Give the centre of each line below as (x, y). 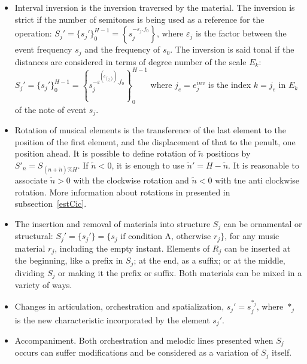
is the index (230, 85)
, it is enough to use (148, 165)
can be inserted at (257, 248)
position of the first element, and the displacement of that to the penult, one (155, 141)
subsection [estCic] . (51, 204)
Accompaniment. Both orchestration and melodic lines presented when (144, 340)
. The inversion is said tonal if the (232, 49)
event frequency (43, 49)
